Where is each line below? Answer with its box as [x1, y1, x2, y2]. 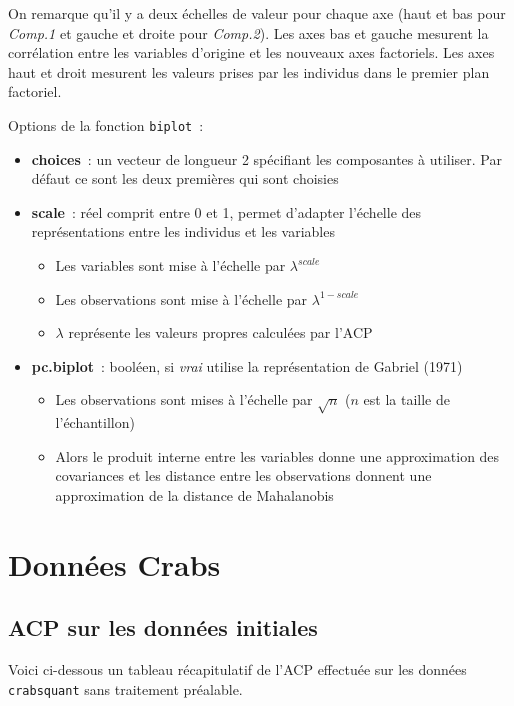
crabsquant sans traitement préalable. [8, 678, 243, 699]
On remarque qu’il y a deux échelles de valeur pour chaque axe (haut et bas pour [8, 3, 506, 23]
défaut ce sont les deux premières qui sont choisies [31, 168, 339, 189]
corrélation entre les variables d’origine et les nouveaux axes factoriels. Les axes [8, 42, 495, 63]
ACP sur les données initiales [8, 612, 318, 643]
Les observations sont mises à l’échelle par [55, 389, 313, 410]
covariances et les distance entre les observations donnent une [55, 465, 432, 486]
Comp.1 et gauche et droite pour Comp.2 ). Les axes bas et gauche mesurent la [8, 22, 489, 43]
